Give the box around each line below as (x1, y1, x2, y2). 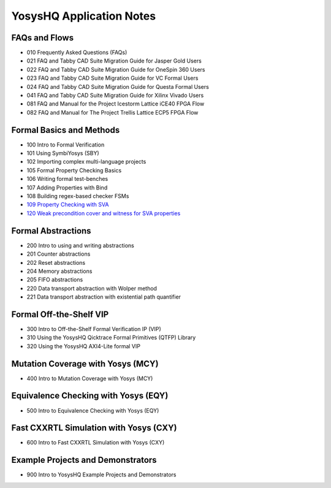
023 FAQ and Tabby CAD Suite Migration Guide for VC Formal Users (26, 74, 199, 82)
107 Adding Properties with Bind (26, 184, 108, 191)
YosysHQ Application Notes (11, 9, 156, 23)
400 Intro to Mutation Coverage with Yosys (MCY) (26, 375, 153, 382)
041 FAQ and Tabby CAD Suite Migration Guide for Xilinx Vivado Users (26, 92, 204, 99)
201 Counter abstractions (26, 250, 91, 257)
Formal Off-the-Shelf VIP (11, 309, 109, 319)
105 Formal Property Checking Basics (26, 166, 122, 174)
